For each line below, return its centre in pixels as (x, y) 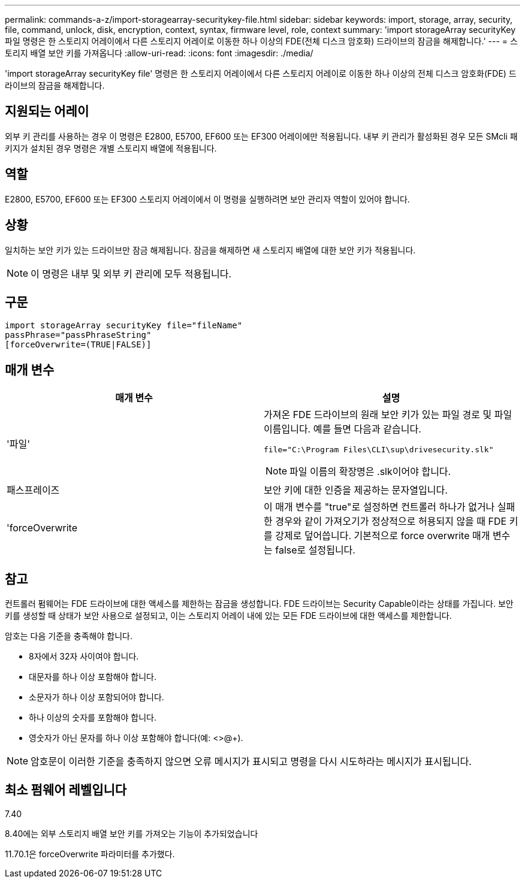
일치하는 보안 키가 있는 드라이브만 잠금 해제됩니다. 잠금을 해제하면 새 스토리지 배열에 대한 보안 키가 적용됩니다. (210, 250)
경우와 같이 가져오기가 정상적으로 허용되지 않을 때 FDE (391, 521)
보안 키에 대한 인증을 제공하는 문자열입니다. (356, 490)
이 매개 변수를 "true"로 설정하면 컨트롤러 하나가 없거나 (379, 507)
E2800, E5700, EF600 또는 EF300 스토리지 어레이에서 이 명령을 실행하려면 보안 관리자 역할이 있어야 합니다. (207, 199)
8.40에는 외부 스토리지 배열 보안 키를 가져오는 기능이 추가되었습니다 (132, 833)
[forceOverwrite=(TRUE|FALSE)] (78, 345)
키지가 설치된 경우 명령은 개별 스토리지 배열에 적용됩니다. (111, 148)
